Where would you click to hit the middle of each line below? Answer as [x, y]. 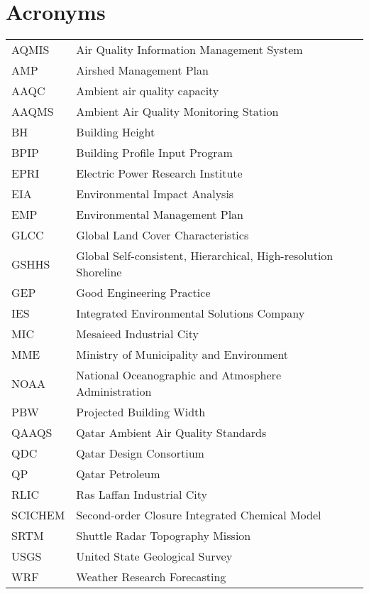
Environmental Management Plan [160, 215]
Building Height [116, 132]
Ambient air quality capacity [148, 91]
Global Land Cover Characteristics [163, 235]
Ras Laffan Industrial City [142, 495]
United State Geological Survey [154, 556]
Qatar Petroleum [118, 474]
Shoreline [99, 272]
